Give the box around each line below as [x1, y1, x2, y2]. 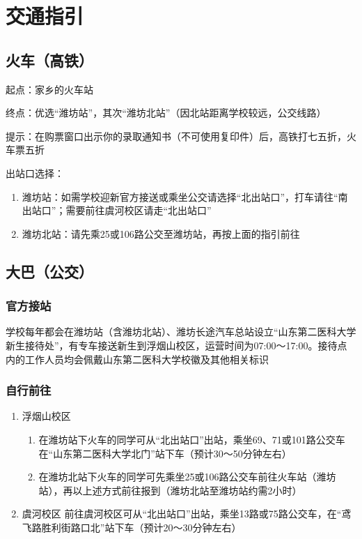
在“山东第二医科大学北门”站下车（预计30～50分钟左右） [38, 446, 292, 460]
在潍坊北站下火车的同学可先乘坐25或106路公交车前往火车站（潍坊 [38, 469, 336, 484]
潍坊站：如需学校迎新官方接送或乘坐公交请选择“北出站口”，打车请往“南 [22, 189, 348, 204]
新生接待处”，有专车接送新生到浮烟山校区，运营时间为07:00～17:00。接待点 [6, 337, 347, 352]
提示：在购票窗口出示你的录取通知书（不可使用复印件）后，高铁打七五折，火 [6, 128, 356, 143]
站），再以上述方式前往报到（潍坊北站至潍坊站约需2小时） [38, 483, 302, 497]
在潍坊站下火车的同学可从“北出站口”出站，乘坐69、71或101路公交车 [38, 432, 345, 446]
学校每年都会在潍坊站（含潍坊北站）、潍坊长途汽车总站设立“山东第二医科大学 [6, 324, 356, 339]
